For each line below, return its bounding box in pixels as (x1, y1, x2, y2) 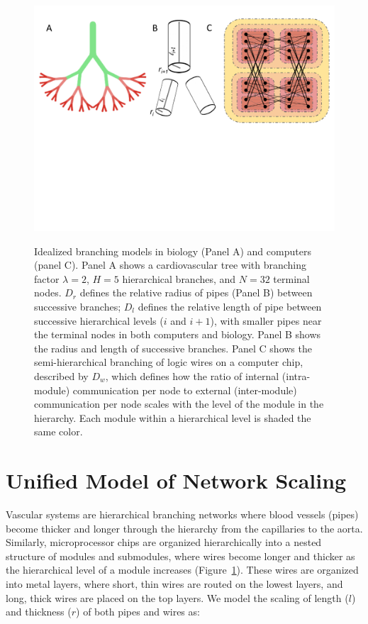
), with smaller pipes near (210, 313, 322, 328)
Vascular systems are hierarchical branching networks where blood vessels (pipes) (6, 507, 359, 522)
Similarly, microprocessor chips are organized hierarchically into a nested (6, 535, 322, 550)
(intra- (281, 368, 311, 383)
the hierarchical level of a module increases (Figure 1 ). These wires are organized (6, 562, 359, 577)
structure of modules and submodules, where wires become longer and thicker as (6, 548, 355, 563)
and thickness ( (6, 604, 72, 619)
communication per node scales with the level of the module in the (34, 396, 324, 411)
